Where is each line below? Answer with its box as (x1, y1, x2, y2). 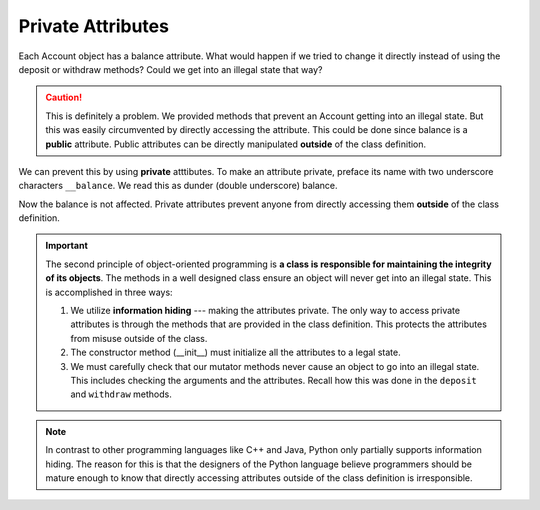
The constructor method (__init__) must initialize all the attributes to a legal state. (70, 346, 401, 359)
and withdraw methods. (70, 388, 172, 400)
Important (45, 240, 89, 252)
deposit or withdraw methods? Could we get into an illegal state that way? (18, 63, 323, 75)
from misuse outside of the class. (70, 332, 208, 344)
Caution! (45, 91, 83, 104)
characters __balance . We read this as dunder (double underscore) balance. (18, 180, 339, 192)
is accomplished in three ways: (45, 286, 174, 298)
